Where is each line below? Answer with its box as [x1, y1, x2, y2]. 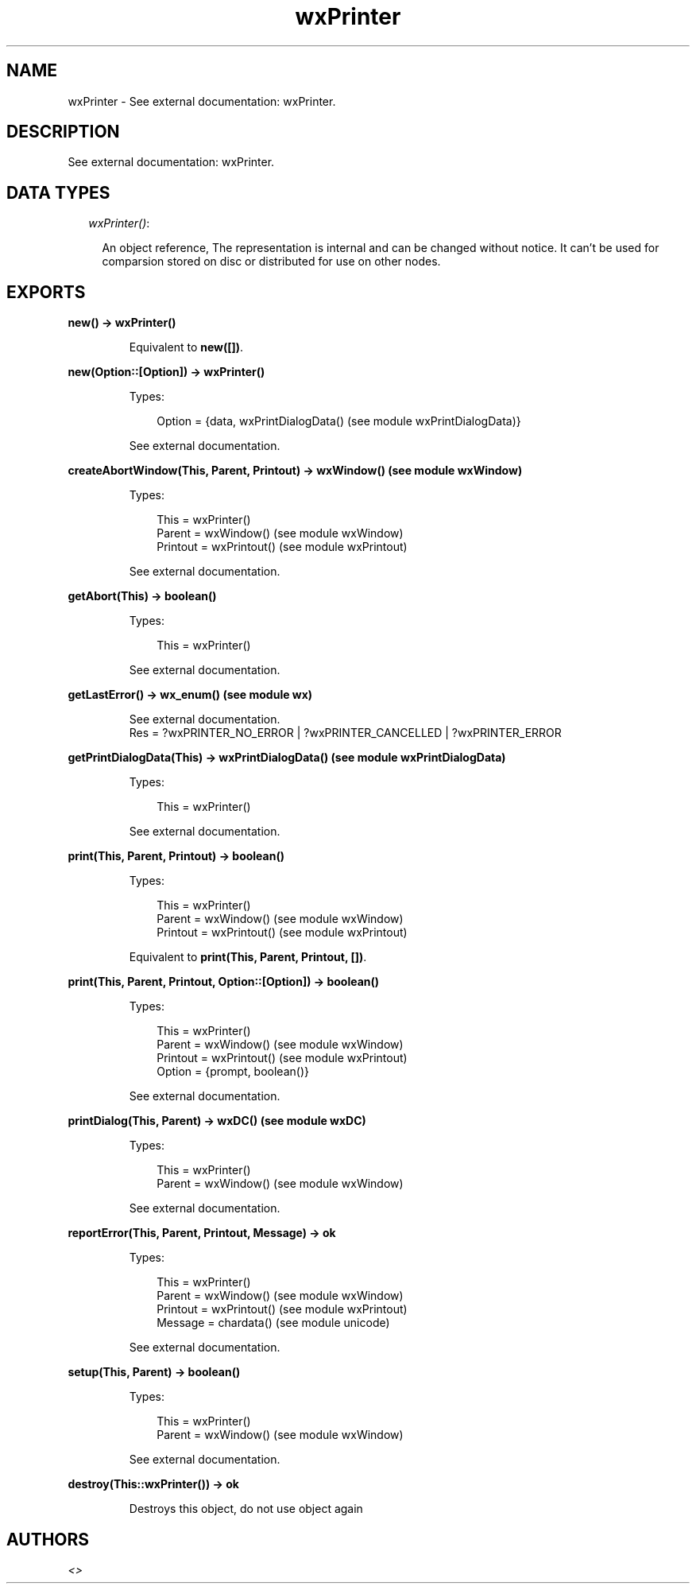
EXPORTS [6, 281, 86, 302]
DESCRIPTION [6, 122, 120, 142]
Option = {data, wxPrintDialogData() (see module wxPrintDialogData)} [157, 414, 521, 429]
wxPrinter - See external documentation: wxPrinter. [68, 94, 336, 108]
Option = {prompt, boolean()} [157, 1065, 309, 1079]
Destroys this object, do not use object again [129, 1502, 363, 1516]
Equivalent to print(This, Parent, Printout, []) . [129, 950, 367, 964]
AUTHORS [6, 1529, 90, 1549]
